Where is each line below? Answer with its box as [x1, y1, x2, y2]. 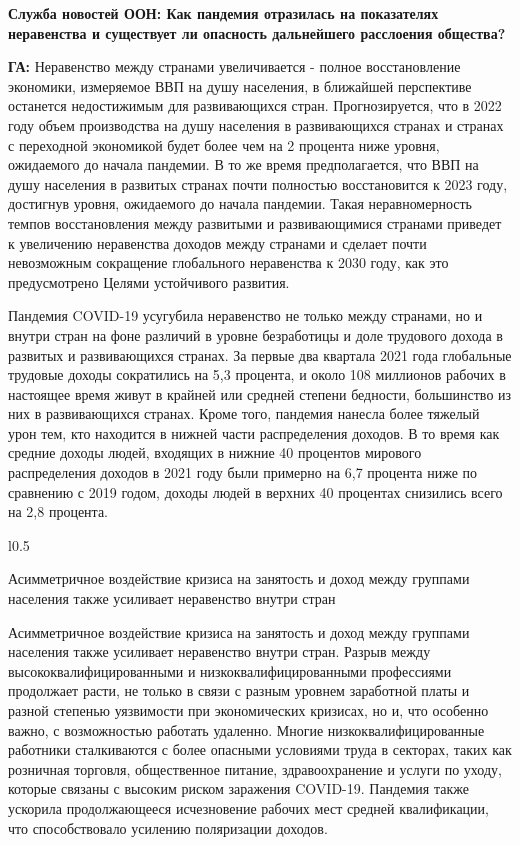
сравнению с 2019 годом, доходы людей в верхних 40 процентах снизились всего [8, 481, 503, 502]
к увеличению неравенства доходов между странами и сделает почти [8, 232, 427, 253]
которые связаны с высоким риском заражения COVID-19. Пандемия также [8, 778, 469, 799]
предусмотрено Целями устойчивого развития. [8, 271, 290, 292]
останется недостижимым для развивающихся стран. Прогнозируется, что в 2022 [8, 95, 502, 116]
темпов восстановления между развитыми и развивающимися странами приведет [8, 212, 502, 233]
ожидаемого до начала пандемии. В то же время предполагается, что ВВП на [8, 154, 479, 175]
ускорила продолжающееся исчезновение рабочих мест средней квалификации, [8, 797, 489, 818]
